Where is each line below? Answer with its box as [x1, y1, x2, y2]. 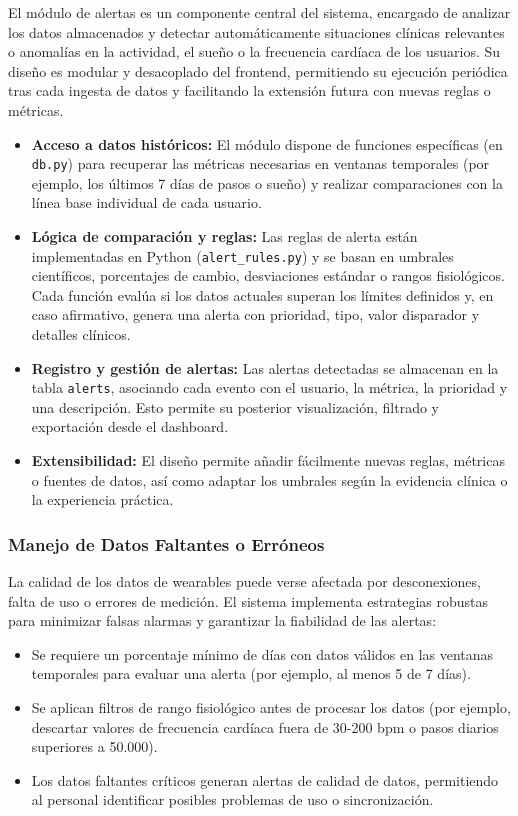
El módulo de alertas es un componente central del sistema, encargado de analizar [8, 2, 511, 22]
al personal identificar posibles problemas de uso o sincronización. [31, 789, 434, 810]
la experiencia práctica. [31, 489, 174, 510]
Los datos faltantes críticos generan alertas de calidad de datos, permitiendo [31, 769, 499, 790]
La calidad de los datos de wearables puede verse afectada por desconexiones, [8, 571, 481, 592]
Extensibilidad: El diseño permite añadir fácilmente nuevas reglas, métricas [31, 450, 505, 471]
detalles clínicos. [31, 324, 131, 345]
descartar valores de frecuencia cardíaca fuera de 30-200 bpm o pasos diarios [31, 716, 499, 737]
